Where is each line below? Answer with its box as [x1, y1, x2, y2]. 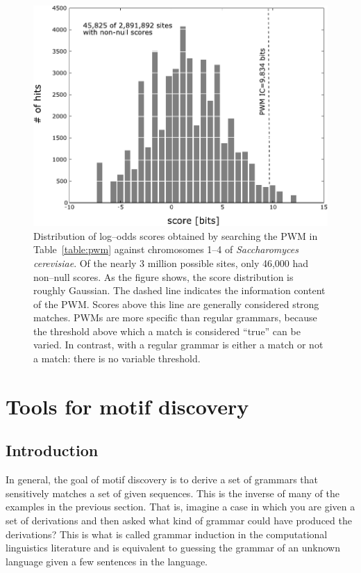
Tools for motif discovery [6, 392, 249, 420]
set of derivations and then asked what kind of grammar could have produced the [6, 513, 352, 528]
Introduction [6, 439, 99, 461]
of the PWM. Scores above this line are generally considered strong [33, 296, 319, 311]
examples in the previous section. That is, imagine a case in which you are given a [6, 499, 355, 514]
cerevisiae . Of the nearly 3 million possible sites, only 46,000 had [33, 255, 309, 270]
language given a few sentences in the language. [6, 554, 208, 568]
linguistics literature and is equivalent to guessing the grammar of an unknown [6, 540, 341, 555]
